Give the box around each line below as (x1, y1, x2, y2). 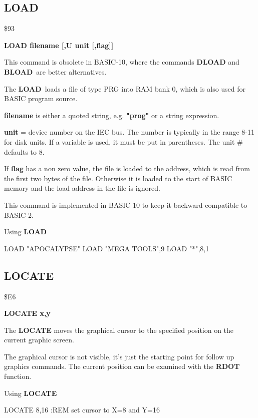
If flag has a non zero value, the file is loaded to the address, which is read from (4, 163, 250, 174)
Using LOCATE (4, 387, 57, 398)
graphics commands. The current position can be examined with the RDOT (4, 361, 240, 371)
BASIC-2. (4, 209, 34, 220)
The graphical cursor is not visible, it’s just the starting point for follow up (4, 351, 234, 361)
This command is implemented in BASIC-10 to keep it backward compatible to (4, 199, 247, 210)
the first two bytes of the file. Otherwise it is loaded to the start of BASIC (4, 173, 232, 183)
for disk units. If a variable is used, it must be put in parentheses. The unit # (4, 136, 243, 147)
